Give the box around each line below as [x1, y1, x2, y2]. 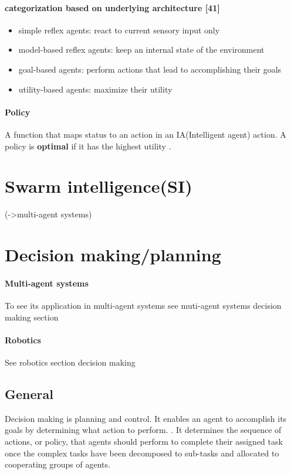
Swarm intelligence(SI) [5, 174, 192, 198]
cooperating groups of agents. [5, 458, 110, 470]
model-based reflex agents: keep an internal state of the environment [18, 43, 265, 56]
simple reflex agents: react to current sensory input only [18, 23, 220, 36]
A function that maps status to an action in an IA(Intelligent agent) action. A [5, 128, 286, 140]
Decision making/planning [5, 243, 221, 267]
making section [5, 311, 59, 323]
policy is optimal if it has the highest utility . [5, 139, 171, 152]
